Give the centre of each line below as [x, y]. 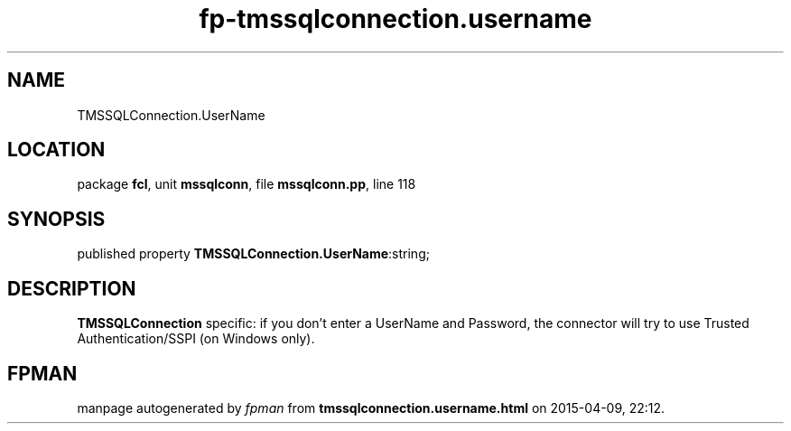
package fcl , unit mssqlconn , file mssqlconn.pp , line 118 [247, 184]
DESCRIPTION [72, 288]
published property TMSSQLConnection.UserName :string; [253, 254]
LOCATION [56, 150]
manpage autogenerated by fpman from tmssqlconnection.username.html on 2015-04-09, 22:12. [371, 408]
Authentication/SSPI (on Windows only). [196, 339]
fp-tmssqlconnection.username [395, 19]
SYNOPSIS [56, 219]
